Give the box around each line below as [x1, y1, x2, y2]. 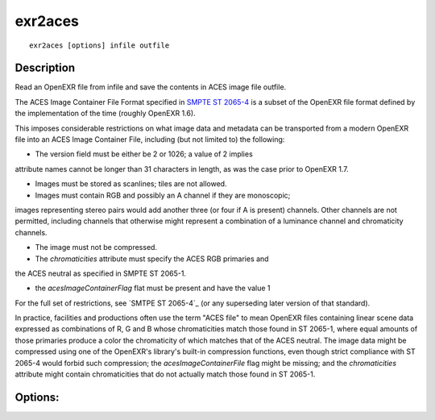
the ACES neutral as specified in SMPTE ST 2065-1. [14, 268, 187, 278]
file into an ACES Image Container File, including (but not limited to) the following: [14, 135, 285, 144]
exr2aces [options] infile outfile [29, 40, 170, 50]
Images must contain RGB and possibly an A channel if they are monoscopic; [35, 190, 291, 200]
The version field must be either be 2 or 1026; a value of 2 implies [35, 149, 253, 159]
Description [14, 61, 76, 75]
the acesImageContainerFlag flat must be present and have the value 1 [35, 283, 271, 293]
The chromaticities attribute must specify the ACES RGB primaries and [35, 254, 269, 264]
